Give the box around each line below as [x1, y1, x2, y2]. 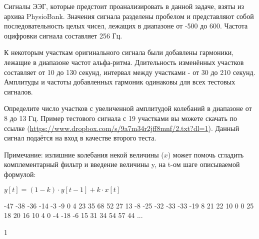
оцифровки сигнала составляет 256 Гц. [4, 30, 122, 40]
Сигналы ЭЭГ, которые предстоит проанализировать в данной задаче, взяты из [4, 1, 244, 11]
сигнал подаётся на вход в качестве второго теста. [4, 132, 156, 143]
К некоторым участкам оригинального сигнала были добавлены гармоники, [4, 47, 234, 57]
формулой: [4, 168, 36, 179]
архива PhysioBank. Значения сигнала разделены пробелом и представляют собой [4, 10, 254, 21]
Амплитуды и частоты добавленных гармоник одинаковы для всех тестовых [4, 76, 235, 87]
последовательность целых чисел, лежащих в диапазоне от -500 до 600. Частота [4, 20, 248, 31]
